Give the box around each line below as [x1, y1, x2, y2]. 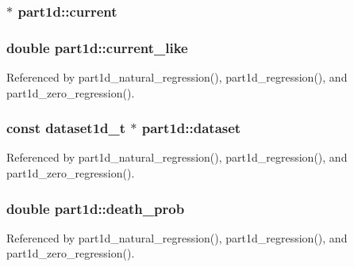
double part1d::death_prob [6, 198, 185, 218]
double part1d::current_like [6, 37, 188, 57]
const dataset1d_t [6, 118, 126, 138]
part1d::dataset [141, 118, 241, 138]
